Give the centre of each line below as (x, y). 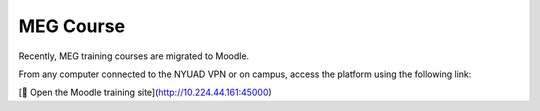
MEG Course (71, 26)
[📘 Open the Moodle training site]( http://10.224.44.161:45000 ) (145, 92)
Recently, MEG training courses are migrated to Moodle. (134, 56)
